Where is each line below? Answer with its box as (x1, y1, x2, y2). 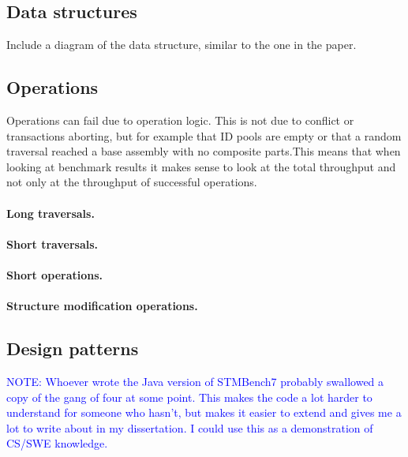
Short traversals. (6, 235, 99, 252)
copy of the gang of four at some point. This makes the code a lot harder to (6, 388, 372, 405)
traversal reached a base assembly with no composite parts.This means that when (6, 143, 401, 159)
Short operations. (6, 266, 103, 283)
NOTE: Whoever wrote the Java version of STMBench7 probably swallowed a (6, 373, 384, 389)
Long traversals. (6, 204, 95, 221)
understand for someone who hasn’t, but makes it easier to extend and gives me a (6, 404, 402, 421)
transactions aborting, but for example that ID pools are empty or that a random (6, 127, 402, 144)
